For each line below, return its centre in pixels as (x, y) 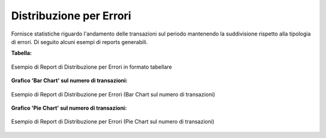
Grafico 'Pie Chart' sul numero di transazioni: (69, 108)
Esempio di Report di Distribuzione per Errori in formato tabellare (91, 67)
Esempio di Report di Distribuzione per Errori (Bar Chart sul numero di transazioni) (113, 94)
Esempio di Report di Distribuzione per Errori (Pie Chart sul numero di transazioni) (113, 122)
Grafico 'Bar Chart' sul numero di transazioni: (69, 81)
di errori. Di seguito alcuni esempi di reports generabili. (79, 42)
